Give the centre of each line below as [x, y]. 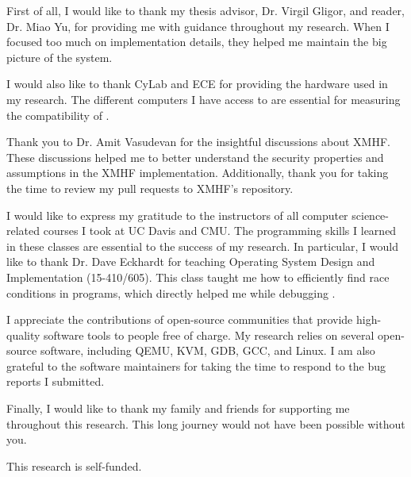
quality [23, 335]
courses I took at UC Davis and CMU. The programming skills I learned [220, 231]
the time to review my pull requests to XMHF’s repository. [150, 188]
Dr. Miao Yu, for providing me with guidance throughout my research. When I [198, 26]
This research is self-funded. [74, 465]
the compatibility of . [58, 115]
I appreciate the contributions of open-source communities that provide [180, 319]
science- [370, 215]
